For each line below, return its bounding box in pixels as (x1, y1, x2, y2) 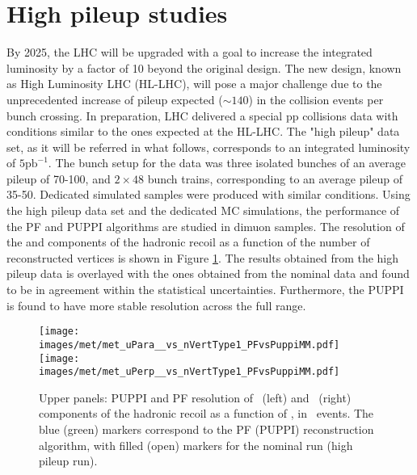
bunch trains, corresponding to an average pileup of (147, 170, 402, 187)
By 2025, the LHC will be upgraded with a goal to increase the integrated (6, 44, 373, 61)
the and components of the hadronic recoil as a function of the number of (6, 233, 370, 250)
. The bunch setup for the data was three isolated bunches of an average (48, 154, 406, 171)
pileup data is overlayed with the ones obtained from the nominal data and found (6, 265, 410, 282)
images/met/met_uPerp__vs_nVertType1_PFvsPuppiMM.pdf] (39, 366, 340, 378)
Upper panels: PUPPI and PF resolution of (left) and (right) (39, 389, 352, 406)
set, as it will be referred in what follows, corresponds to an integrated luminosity (6, 138, 411, 155)
